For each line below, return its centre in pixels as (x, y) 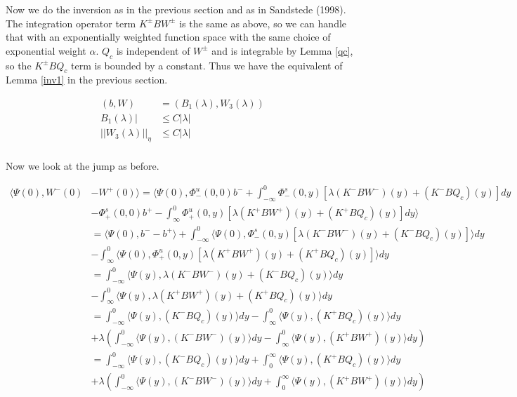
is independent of (153, 50)
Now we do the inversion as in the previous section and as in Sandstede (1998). (176, 9)
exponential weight (46, 50)
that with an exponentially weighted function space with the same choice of (168, 37)
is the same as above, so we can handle (263, 23)
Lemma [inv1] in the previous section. (87, 80)
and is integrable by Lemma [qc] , (282, 50)
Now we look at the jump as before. (83, 165)
